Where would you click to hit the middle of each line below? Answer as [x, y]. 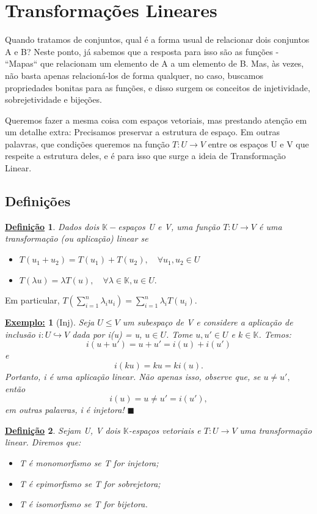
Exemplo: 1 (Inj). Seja [50, 322]
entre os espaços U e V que [258, 143]
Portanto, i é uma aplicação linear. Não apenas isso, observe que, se [133, 377]
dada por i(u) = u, [107, 334]
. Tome [179, 334]
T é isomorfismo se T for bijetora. [83, 504]
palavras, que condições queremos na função [87, 143]
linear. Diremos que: [43, 442]
